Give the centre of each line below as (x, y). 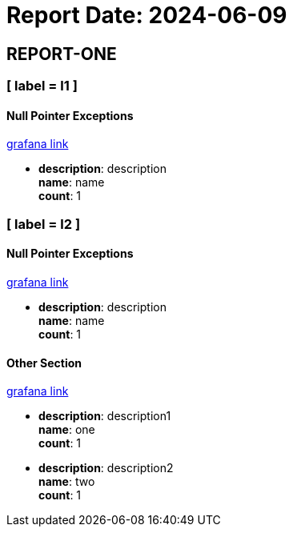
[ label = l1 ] (42, 86)
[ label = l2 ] (44, 224)
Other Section (44, 363)
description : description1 (105, 416)
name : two (67, 482)
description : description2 (106, 468)
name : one (67, 430)
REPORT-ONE (62, 54)
